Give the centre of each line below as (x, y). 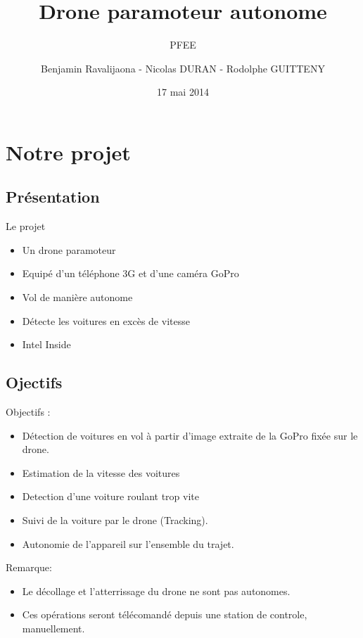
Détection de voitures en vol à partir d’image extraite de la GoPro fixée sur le (190, 435)
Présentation (53, 197)
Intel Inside (46, 344)
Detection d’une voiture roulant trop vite (110, 496)
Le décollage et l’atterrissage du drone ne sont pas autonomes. (156, 591)
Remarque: (29, 567)
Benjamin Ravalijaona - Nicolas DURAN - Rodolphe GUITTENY (183, 68)
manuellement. (53, 628)
